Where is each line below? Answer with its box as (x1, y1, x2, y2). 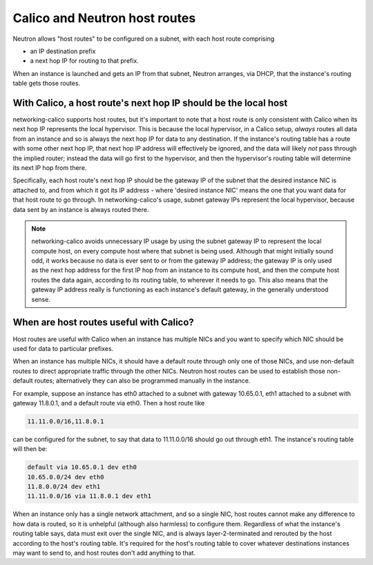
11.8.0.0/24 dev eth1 (27, 483, 101, 490)
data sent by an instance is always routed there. (12, 205, 149, 213)
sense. (31, 295, 51, 303)
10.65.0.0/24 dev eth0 (27, 473, 104, 481)
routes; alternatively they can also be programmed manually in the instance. (34, 376, 251, 385)
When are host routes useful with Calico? (12, 316, 195, 328)
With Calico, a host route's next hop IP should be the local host (12, 97, 288, 108)
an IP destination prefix (30, 47, 96, 55)
